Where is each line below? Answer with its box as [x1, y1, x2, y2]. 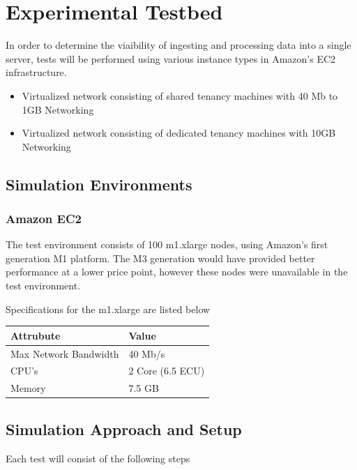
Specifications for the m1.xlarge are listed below [6, 301, 211, 316]
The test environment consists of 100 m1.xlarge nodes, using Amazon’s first [6, 237, 328, 252]
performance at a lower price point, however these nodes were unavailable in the [6, 264, 348, 279]
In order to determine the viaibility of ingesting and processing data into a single [6, 38, 351, 52]
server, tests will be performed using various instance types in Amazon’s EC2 [6, 51, 336, 66]
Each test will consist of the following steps [6, 450, 190, 465]
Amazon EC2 [6, 209, 82, 227]
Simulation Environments [6, 173, 192, 195]
